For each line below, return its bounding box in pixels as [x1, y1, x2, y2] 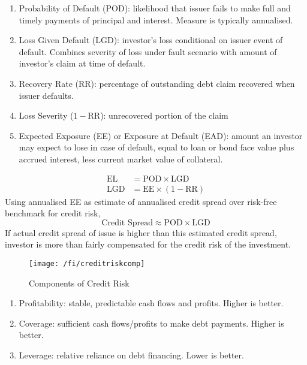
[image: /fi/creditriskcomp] [29, 259, 145, 268]
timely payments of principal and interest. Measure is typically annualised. [19, 13, 293, 26]
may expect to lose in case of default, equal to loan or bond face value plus [19, 141, 294, 153]
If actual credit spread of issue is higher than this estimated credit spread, [5, 226, 277, 239]
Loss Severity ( [19, 109, 74, 122]
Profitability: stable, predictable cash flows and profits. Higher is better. [19, 297, 284, 309]
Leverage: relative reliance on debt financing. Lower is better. [19, 349, 244, 361]
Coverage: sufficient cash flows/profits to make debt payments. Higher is [19, 316, 284, 329]
